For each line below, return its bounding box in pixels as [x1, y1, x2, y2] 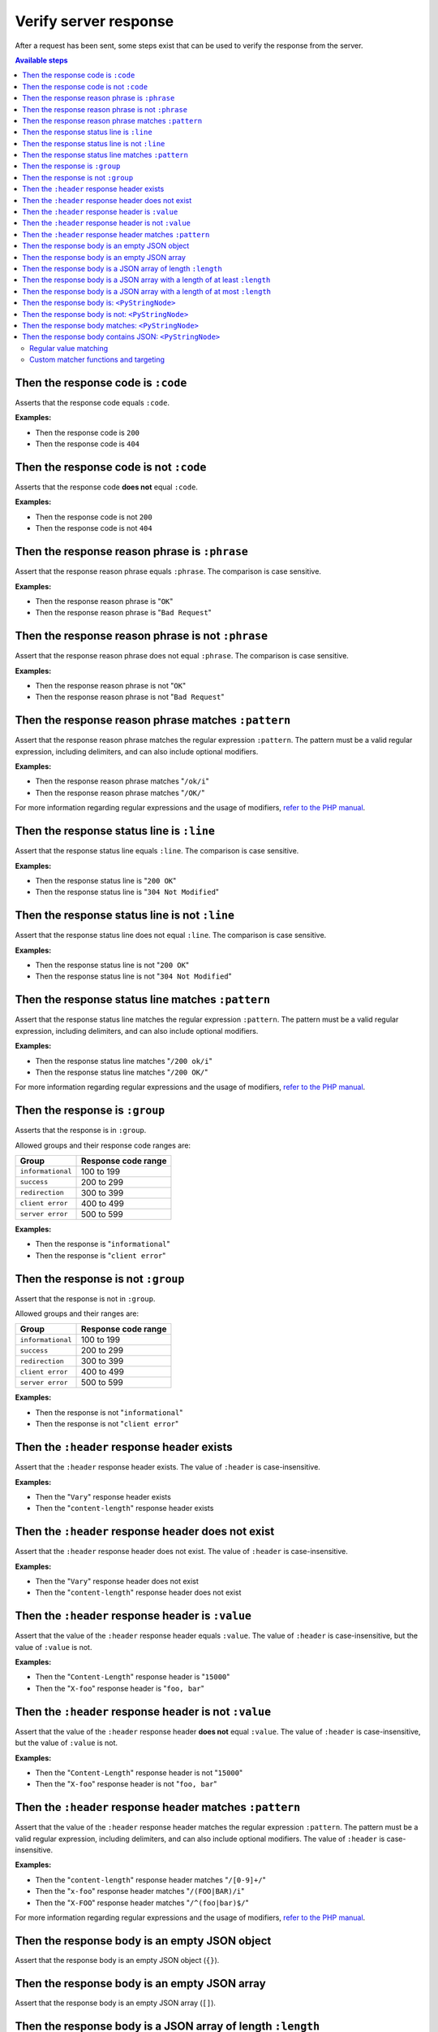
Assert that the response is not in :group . [15, 1293, 156, 1304]
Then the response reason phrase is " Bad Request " [35, 608, 213, 618]
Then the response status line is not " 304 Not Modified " [35, 971, 233, 981]
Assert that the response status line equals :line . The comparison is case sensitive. [15, 846, 299, 856]
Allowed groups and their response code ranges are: [15, 1140, 191, 1150]
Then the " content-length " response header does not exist [35, 1587, 242, 1597]
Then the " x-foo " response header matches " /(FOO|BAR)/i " [35, 1887, 245, 1896]
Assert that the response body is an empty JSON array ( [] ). [15, 1998, 217, 2008]
